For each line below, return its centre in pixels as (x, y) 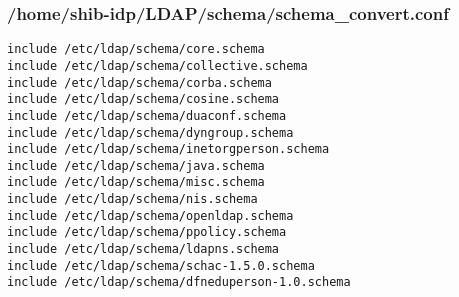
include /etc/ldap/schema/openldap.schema (150, 215)
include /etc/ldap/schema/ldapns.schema (143, 249)
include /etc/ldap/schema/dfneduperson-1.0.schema (179, 282)
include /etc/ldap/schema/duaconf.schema (147, 115)
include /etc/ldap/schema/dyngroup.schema (150, 132)
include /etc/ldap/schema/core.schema (136, 49)
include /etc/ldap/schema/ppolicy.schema (147, 232)
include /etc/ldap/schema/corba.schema (139, 82)
